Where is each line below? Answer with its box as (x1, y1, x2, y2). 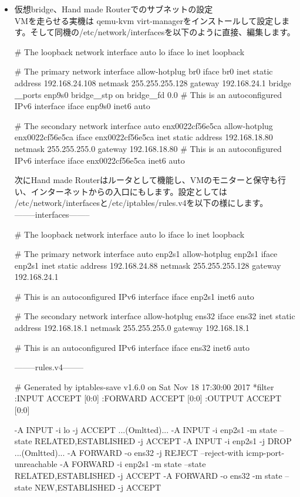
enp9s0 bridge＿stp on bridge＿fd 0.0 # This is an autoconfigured (44, 88, 282, 100)
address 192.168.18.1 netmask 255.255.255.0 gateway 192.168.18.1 (14, 322, 250, 334)
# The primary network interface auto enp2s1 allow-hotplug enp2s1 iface (14, 248, 278, 260)
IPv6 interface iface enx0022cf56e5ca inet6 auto (14, 154, 185, 166)
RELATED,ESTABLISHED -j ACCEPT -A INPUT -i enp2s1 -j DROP (35, 435, 292, 447)
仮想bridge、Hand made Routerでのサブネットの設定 (14, 3, 213, 15)
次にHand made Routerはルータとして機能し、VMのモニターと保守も (14, 174, 278, 186)
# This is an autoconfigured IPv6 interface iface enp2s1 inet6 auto (14, 290, 254, 302)
